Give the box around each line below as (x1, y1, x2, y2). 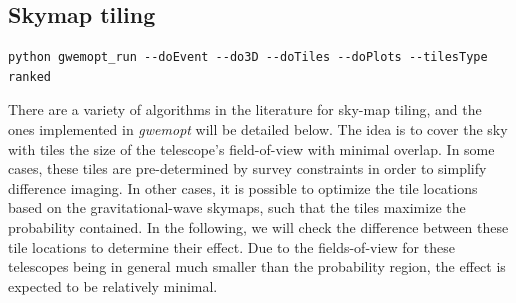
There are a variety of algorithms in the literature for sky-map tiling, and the (8, 99, 482, 120)
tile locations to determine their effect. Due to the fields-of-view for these (8, 236, 455, 257)
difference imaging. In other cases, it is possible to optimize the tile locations (8, 177, 478, 198)
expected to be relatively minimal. (8, 275, 218, 296)
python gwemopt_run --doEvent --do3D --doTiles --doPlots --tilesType (8, 50, 488, 65)
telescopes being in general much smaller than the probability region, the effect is (8, 256, 506, 277)
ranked (8, 69, 51, 84)
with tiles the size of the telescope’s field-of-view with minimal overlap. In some (8, 138, 495, 159)
